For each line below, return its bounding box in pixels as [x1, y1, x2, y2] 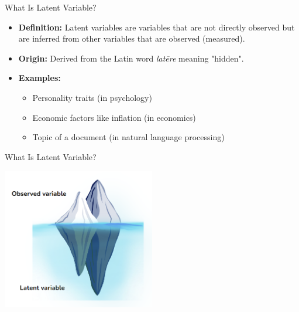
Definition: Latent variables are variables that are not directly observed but [18, 21, 295, 33]
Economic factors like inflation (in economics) [32, 111, 196, 123]
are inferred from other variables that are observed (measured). [18, 32, 245, 45]
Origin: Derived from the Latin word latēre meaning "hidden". [18, 52, 244, 64]
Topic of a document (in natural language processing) [32, 131, 225, 143]
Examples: [18, 72, 61, 84]
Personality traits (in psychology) [32, 91, 152, 103]
